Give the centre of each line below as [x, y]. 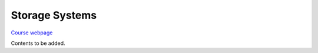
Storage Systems [54, 15]
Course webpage [32, 33]
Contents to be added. [38, 43]
